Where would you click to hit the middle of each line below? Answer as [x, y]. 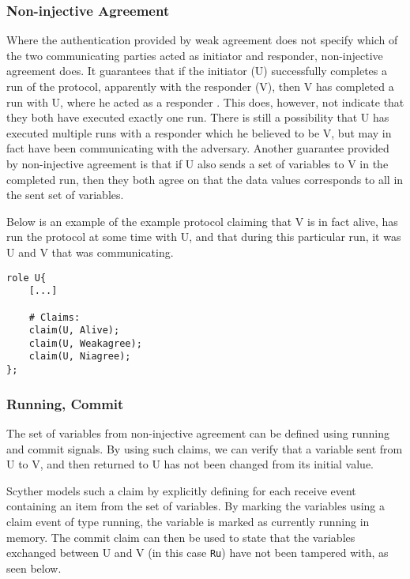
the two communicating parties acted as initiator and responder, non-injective [195, 55]
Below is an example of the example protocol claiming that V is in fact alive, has [202, 221]
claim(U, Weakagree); [85, 343]
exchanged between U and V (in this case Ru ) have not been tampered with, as [197, 553]
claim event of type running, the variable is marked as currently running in [188, 521]
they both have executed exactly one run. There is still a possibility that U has [198, 117]
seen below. [34, 568]
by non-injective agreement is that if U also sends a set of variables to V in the [197, 163]
